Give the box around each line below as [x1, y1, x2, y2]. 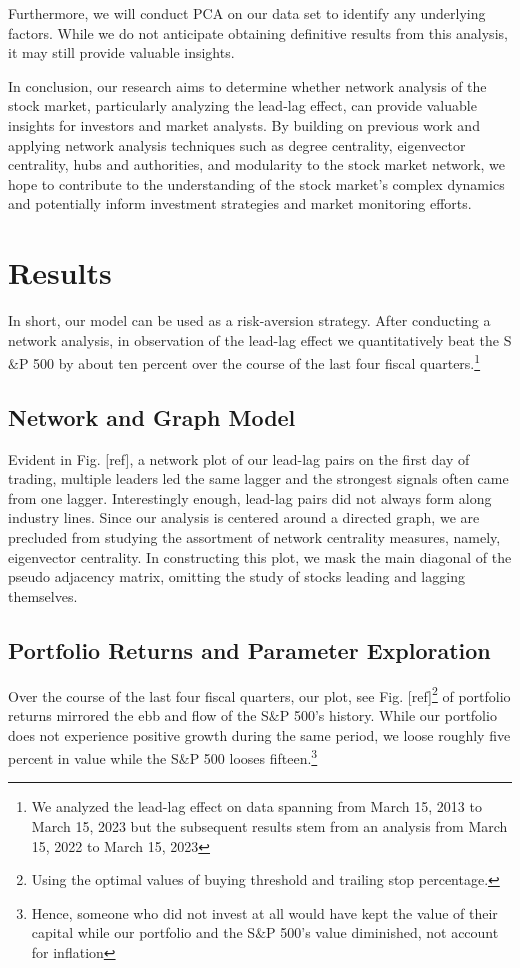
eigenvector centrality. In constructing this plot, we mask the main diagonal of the [8, 546, 512, 567]
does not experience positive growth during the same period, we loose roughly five [8, 724, 511, 745]
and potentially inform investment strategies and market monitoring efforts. [8, 193, 472, 214]
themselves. [8, 585, 78, 606]
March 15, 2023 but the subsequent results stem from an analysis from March [31, 815, 508, 836]
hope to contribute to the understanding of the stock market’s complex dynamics [8, 173, 505, 194]
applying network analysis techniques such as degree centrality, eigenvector [8, 134, 466, 155]
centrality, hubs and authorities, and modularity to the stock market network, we [8, 154, 506, 175]
